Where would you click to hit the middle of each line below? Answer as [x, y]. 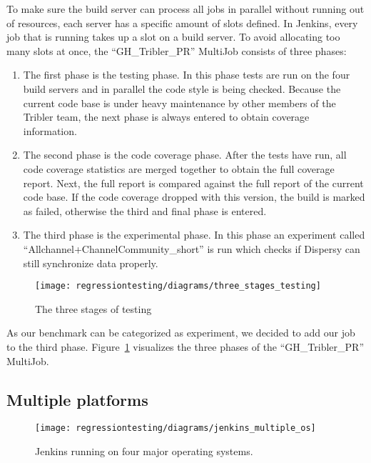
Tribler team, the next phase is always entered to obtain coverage [166, 117]
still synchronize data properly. [91, 263]
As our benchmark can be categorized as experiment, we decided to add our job [181, 333]
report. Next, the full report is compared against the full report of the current [193, 183]
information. [50, 130]
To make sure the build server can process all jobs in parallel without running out [185, 9]
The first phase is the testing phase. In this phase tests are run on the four [187, 75]
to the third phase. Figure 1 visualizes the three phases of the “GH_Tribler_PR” [185, 346]
